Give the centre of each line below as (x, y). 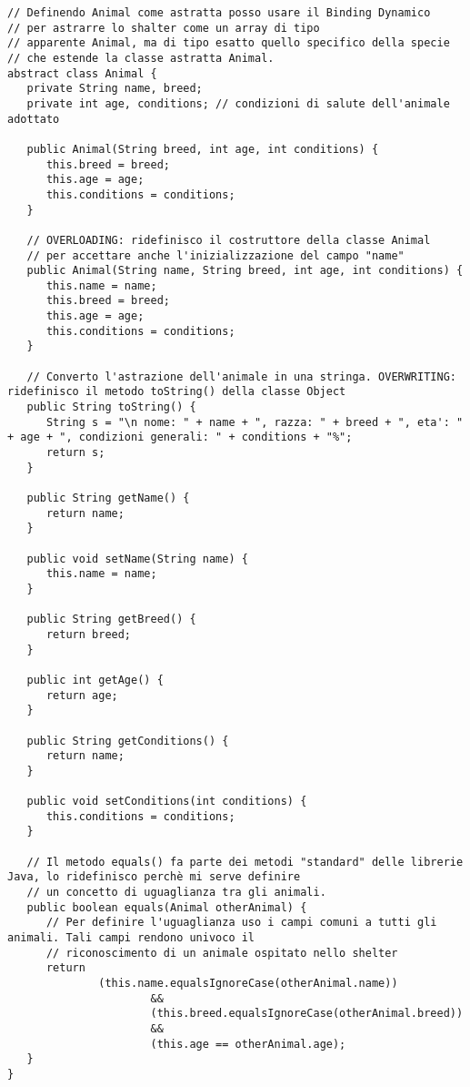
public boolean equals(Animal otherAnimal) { (167, 907)
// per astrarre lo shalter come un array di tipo (164, 28)
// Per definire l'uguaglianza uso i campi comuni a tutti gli (241, 923)
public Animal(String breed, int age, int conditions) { (203, 149)
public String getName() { (108, 498)
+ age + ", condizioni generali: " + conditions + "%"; (180, 437)
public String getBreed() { (111, 620)
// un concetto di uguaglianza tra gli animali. (176, 893)
